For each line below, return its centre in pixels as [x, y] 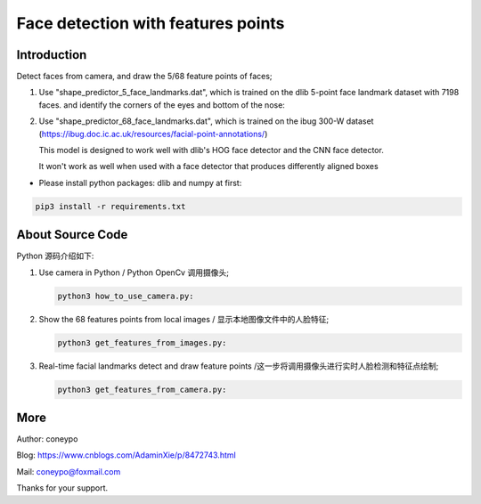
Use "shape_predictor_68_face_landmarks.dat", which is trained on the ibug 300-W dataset [206, 121]
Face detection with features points [151, 23]
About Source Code [72, 235]
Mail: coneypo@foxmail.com [69, 471]
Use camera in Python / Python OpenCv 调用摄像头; [134, 272]
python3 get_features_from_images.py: [142, 342]
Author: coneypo [47, 439]
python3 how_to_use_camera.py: [126, 296]
